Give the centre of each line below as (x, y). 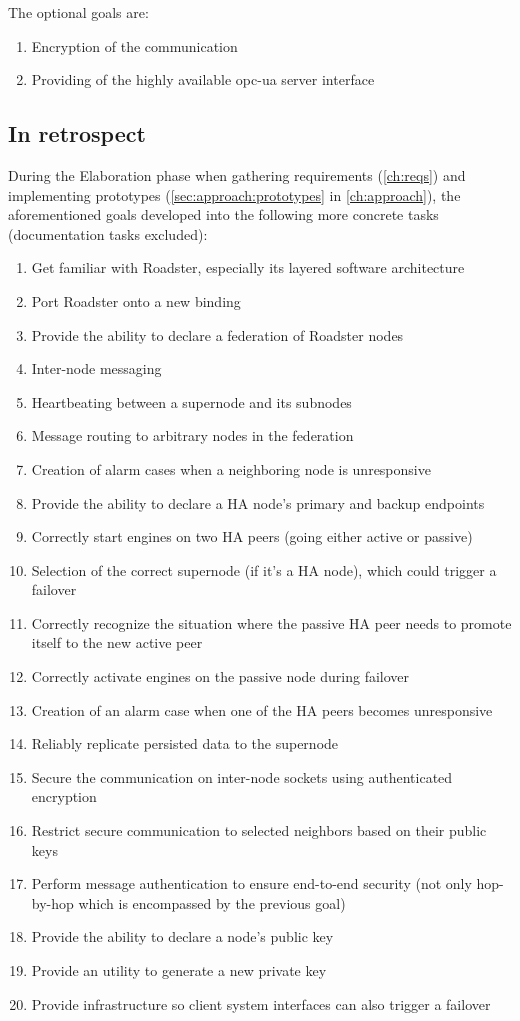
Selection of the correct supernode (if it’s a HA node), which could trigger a (264, 569)
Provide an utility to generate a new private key (179, 970)
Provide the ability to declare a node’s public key (182, 936)
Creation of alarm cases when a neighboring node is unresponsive (231, 468)
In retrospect (77, 133)
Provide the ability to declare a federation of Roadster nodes (217, 334)
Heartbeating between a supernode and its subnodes (191, 401)
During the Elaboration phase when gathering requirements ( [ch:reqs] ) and (237, 174)
